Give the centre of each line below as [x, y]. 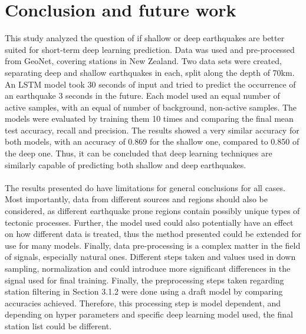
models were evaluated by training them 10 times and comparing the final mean [149, 118]
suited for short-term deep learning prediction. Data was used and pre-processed [150, 49]
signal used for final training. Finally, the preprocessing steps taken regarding [144, 280]
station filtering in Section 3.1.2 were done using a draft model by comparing [144, 291]
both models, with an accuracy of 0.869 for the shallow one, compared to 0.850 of [152, 141]
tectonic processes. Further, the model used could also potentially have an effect [149, 222]
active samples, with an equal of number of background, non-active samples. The [151, 107]
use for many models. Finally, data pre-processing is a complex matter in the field [153, 245]
